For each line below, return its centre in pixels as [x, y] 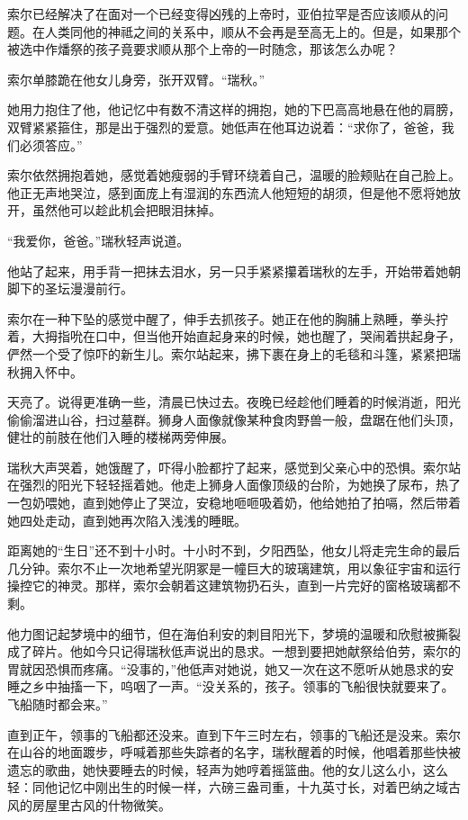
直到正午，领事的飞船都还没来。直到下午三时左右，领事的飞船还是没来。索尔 [234, 734]
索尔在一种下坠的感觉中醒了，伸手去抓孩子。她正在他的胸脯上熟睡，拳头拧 [228, 318]
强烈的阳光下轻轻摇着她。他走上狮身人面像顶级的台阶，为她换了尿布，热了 [240, 485]
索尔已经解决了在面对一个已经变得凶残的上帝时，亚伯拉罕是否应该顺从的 [221, 14]
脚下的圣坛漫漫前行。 [70, 288]
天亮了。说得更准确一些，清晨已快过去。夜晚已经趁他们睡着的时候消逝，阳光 [234, 402]
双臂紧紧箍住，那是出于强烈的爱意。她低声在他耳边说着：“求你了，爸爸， [225, 126]
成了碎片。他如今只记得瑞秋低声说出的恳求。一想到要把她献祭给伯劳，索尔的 [234, 651]
